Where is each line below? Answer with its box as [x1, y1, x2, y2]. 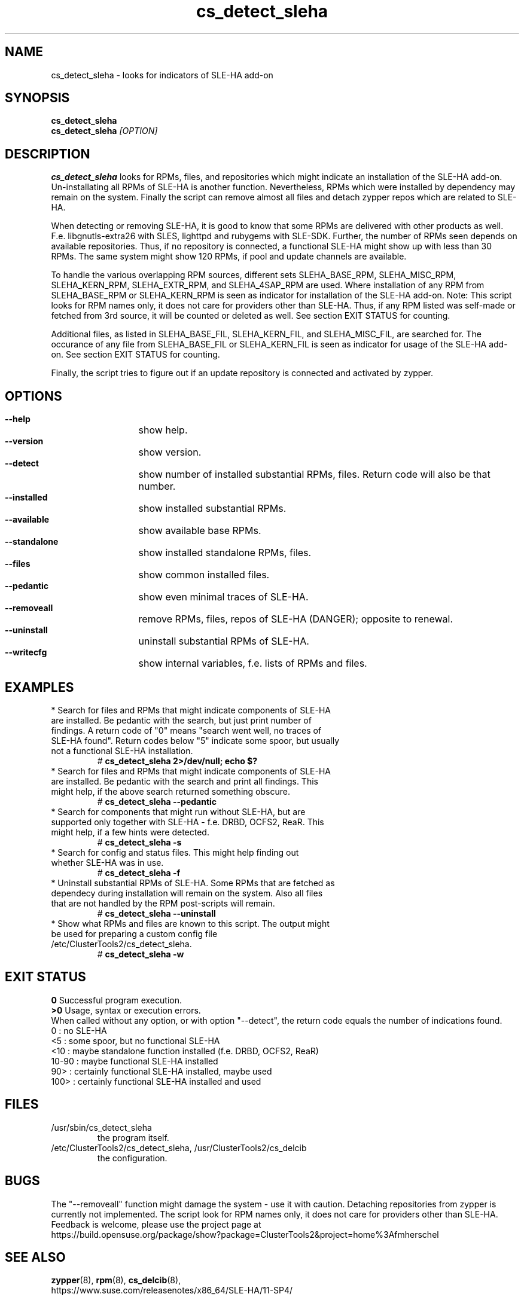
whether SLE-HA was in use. [51, 857, 164, 868]
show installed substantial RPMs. [138, 502, 287, 515]
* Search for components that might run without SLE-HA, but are [51, 806, 306, 817]
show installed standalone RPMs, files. [138, 547, 312, 559]
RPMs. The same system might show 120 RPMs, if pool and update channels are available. [51, 251, 407, 262]
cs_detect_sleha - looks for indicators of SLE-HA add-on [51, 69, 273, 80]
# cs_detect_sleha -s [97, 837, 182, 847]
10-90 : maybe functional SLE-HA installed [51, 1055, 218, 1066]
